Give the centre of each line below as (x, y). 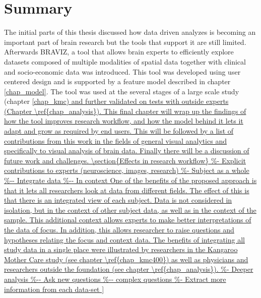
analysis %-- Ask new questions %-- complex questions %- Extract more (115, 279)
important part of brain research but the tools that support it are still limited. (125, 42)
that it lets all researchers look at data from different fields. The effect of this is (127, 190)
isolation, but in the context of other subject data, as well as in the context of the (130, 210)
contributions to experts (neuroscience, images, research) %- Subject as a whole (127, 170)
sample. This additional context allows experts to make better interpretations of (128, 220)
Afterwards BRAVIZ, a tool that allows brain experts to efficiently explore (119, 52)
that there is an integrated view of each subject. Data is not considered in (118, 200)
